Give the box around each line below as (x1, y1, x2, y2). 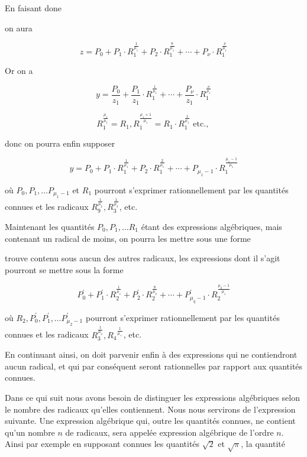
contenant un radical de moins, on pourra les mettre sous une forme (5, 232, 251, 244)
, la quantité (241, 437, 285, 450)
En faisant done (5, 2, 62, 14)
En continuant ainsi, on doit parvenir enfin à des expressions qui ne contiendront (5, 348, 298, 361)
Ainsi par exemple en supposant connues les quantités (5, 437, 200, 450)
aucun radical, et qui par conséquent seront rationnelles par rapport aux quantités (5, 359, 303, 372)
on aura (5, 21, 33, 34)
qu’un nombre (5, 426, 55, 438)
